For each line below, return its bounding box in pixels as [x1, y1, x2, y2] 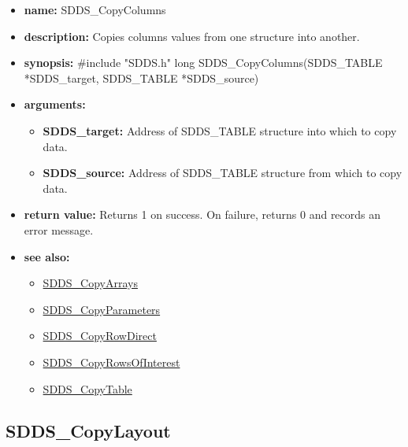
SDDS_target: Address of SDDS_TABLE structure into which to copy [43, 122, 397, 139]
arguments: [24, 96, 86, 113]
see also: [24, 248, 70, 264]
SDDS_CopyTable [43, 380, 132, 397]
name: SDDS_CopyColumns [24, 2, 166, 17]
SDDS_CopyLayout [6, 419, 171, 443]
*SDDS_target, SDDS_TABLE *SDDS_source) [24, 69, 259, 86]
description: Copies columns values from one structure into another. [24, 28, 360, 44]
